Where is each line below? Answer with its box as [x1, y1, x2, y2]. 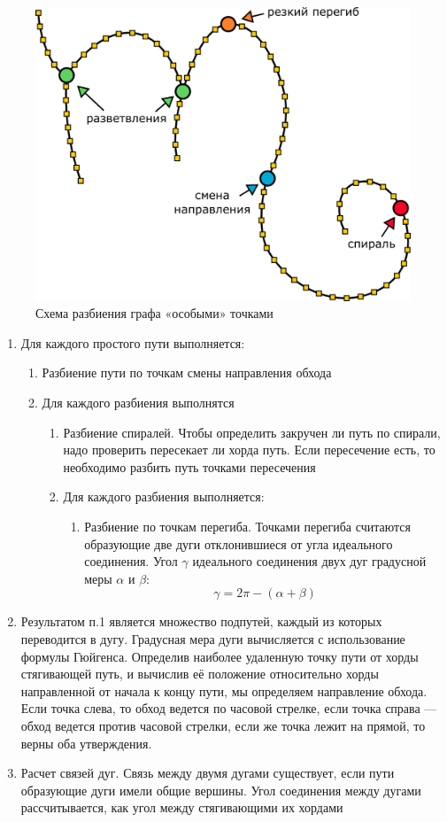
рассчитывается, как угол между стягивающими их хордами [20, 798, 343, 817]
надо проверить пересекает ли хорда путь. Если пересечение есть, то [63, 440, 435, 459]
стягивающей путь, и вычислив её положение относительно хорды [20, 664, 379, 683]
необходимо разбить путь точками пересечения [63, 457, 316, 476]
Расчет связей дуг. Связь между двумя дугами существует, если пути [20, 764, 395, 782]
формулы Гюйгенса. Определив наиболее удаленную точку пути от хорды [20, 647, 419, 665]
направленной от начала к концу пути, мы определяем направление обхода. [20, 681, 428, 700]
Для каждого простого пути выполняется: [20, 333, 245, 352]
